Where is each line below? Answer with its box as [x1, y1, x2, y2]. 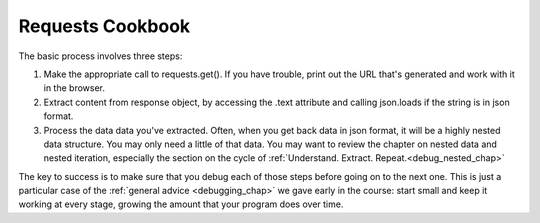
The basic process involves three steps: [18, 50, 183, 62]
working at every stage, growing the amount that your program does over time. [18, 198, 344, 210]
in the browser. [43, 82, 105, 94]
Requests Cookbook [18, 15, 191, 37]
